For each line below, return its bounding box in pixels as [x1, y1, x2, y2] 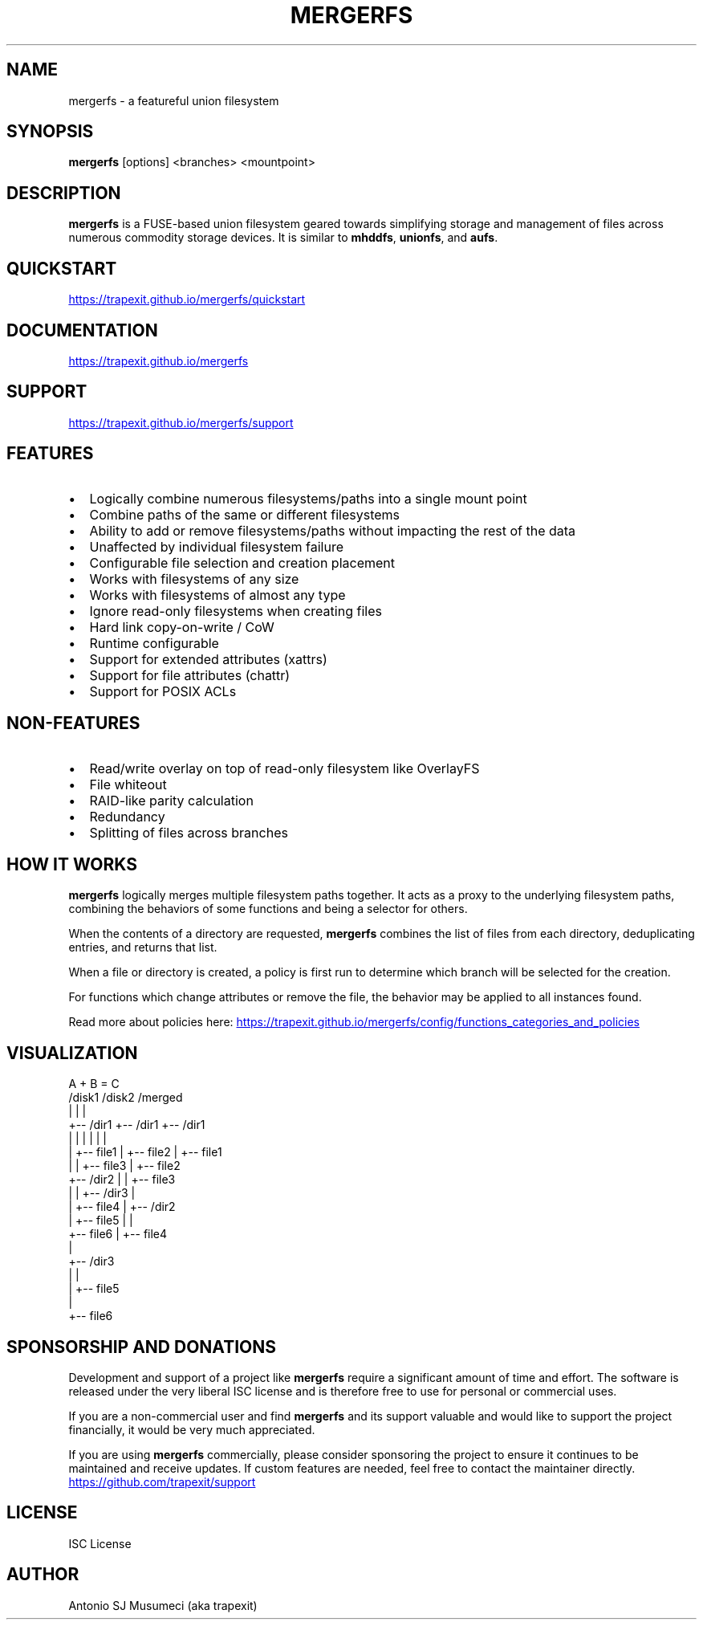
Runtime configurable [89, 634, 219, 651]
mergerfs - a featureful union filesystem [68, 93, 279, 108]
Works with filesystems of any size [89, 570, 299, 587]
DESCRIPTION [6, 182, 121, 203]
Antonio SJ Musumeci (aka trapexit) [68, 1598, 258, 1612]
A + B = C [68, 1077, 120, 1091]
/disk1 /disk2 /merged [68, 1090, 183, 1105]
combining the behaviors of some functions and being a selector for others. [68, 902, 468, 916]
